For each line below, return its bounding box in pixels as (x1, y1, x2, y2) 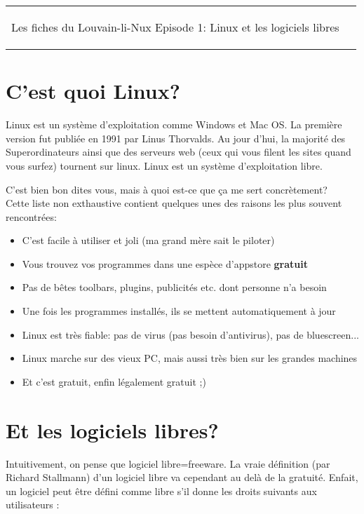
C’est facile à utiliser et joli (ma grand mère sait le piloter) (22, 233, 275, 248)
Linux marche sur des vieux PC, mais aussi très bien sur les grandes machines (22, 351, 358, 365)
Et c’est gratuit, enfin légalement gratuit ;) (22, 374, 206, 388)
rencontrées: (6, 209, 57, 224)
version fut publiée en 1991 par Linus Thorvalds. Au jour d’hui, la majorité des (6, 130, 346, 145)
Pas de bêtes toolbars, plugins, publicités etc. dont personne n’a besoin (22, 280, 327, 295)
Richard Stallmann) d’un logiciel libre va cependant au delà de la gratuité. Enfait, (6, 470, 358, 485)
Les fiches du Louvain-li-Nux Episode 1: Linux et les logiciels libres (11, 19, 339, 35)
